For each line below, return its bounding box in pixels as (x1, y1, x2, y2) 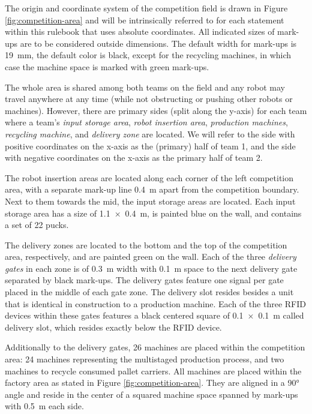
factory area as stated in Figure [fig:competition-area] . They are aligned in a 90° (5, 376, 299, 389)
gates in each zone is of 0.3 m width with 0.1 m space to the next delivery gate (5, 262, 298, 274)
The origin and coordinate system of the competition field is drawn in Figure (5, 2, 288, 14)
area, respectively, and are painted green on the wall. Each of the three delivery (5, 250, 296, 263)
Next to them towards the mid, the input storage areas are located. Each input (5, 194, 296, 207)
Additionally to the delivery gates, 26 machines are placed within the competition (5, 341, 305, 353)
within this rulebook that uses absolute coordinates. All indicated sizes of (5, 25, 275, 38)
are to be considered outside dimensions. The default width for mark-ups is (20, 37, 297, 49)
